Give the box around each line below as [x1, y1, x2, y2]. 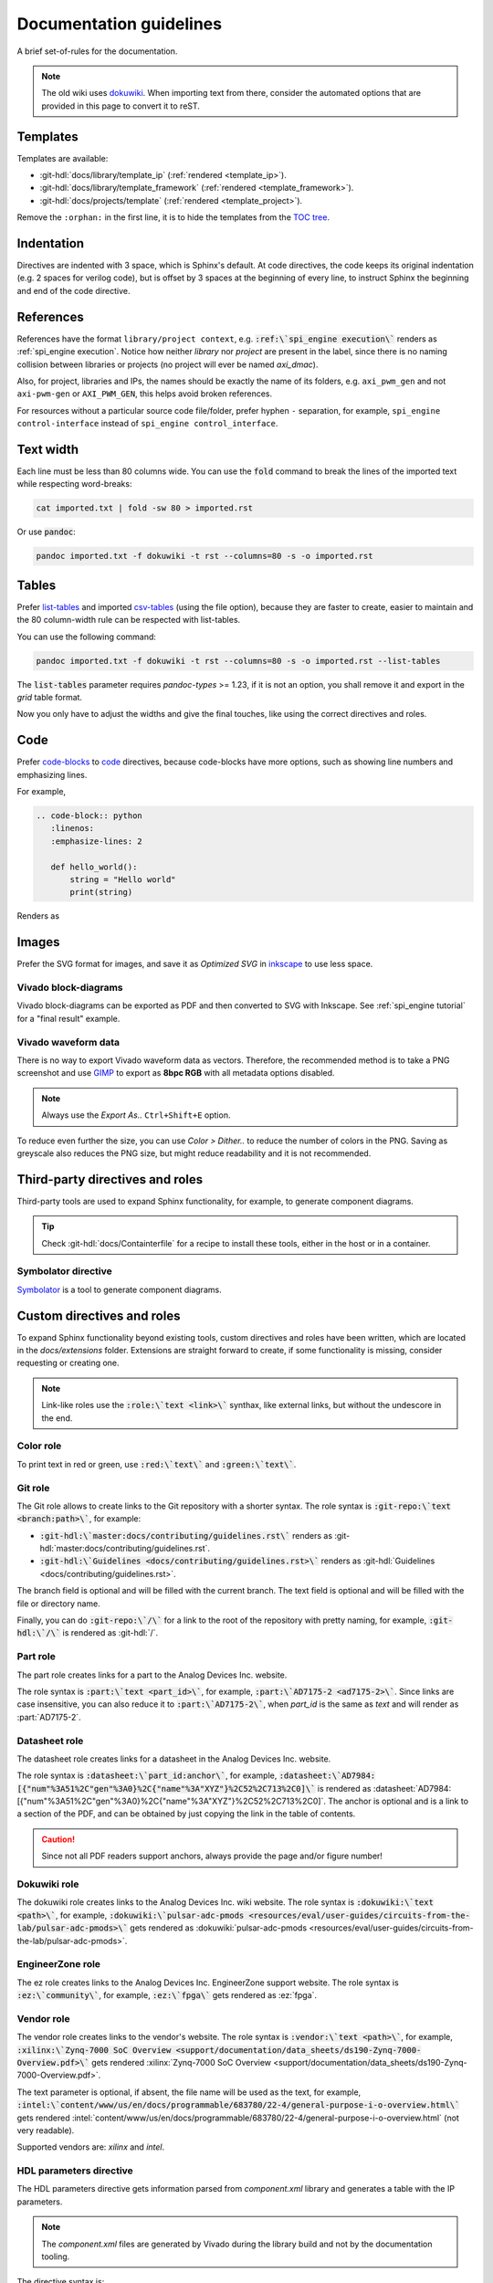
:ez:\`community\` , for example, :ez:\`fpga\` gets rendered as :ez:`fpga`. [16, 1990, 318, 2001]
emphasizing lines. [16, 769, 88, 780]
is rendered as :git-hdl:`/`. [62, 1627, 159, 1638]
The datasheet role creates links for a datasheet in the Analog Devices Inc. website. [16, 1753, 331, 1764]
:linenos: [50, 823, 95, 834]
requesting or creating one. [16, 1357, 120, 1369]
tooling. [41, 2251, 70, 2262]
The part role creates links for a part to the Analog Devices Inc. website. [16, 1669, 288, 1680]
